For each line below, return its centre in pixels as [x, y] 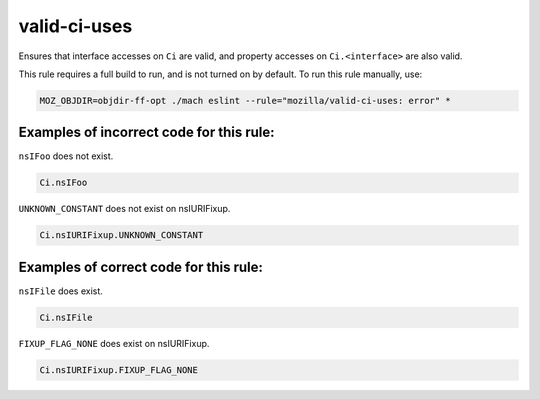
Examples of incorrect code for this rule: [146, 132]
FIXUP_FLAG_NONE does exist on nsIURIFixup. [114, 343]
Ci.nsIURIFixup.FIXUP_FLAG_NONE [119, 369]
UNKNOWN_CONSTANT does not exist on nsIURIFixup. [124, 209]
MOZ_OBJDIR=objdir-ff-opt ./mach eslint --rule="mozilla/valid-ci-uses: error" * [245, 100]
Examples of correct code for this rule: [141, 266]
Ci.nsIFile [66, 317]
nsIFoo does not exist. [66, 156]
